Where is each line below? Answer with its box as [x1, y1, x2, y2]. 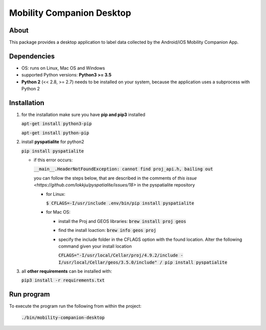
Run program [9, 290, 50, 298]
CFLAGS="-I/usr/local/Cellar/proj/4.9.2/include [58, 253, 178, 258]
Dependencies [9, 52, 55, 60]
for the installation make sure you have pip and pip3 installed [21, 111, 145, 118]
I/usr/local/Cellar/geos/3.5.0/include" [58, 259, 158, 265]
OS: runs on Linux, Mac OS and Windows [21, 65, 105, 71]
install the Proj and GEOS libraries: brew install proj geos [58, 218, 187, 224]
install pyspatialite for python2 [21, 139, 84, 145]
